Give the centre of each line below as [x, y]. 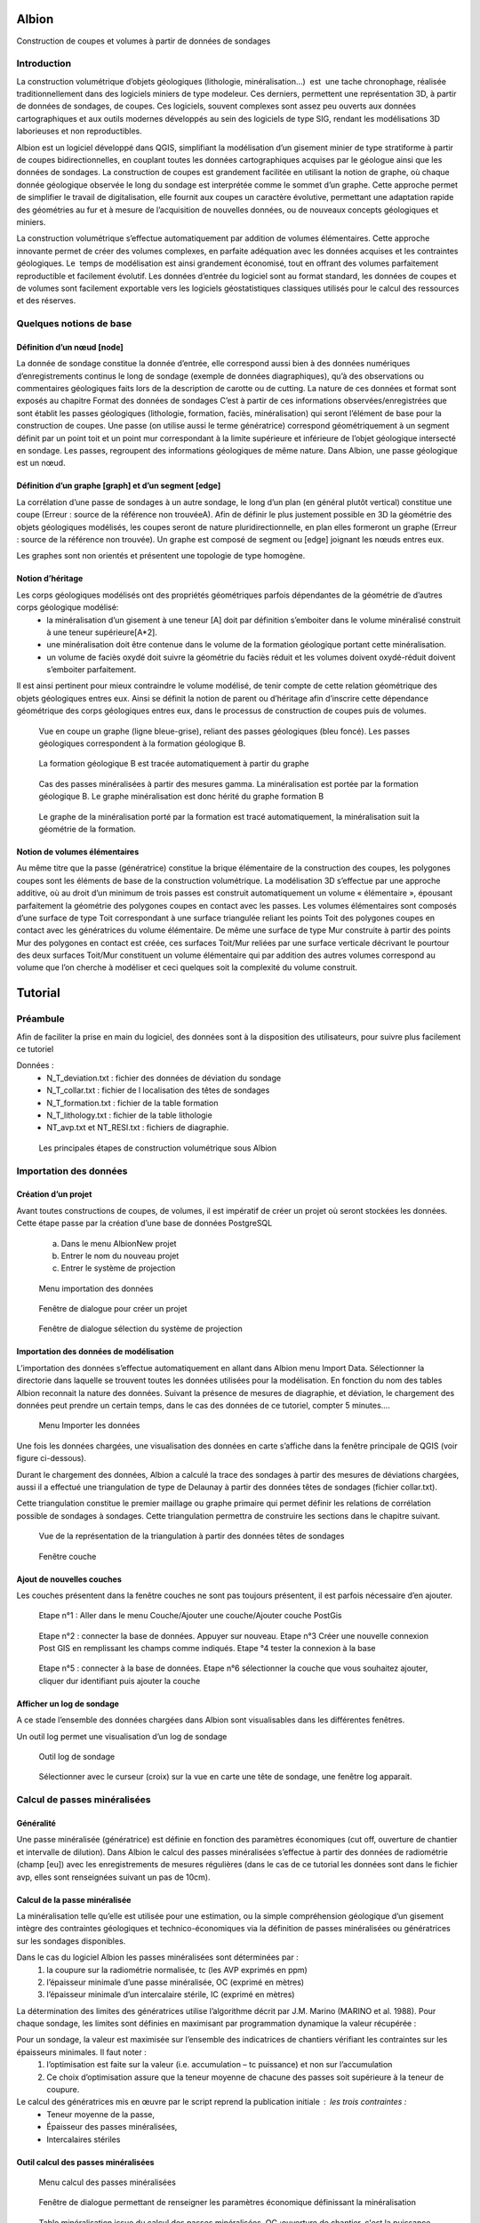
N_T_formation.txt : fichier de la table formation [132, 1103]
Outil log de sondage [77, 1757]
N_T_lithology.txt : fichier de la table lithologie [129, 1115]
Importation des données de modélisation [95, 1352]
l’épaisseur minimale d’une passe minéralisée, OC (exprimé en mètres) [176, 1982]
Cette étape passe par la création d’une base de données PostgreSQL [144, 1224]
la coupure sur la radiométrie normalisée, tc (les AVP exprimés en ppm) [177, 1970]
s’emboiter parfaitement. [92, 670]
